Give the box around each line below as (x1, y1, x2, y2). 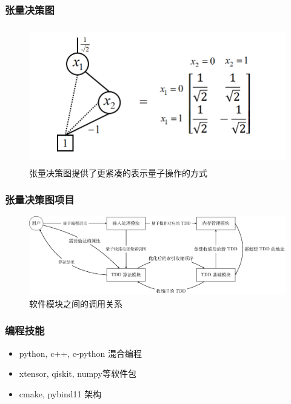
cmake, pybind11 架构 (19, 387, 102, 400)
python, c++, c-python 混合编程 (19, 346, 142, 359)
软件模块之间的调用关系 (29, 297, 122, 310)
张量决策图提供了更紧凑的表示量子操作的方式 (29, 166, 207, 179)
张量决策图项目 (5, 192, 75, 207)
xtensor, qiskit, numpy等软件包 (19, 367, 136, 380)
